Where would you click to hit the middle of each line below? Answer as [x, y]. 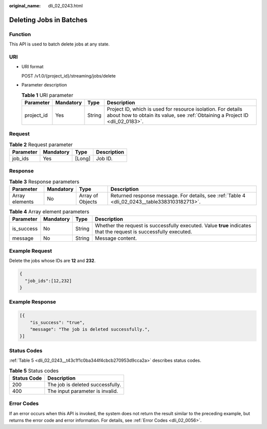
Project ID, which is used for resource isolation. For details [175, 109]
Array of [89, 196]
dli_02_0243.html [66, 6]
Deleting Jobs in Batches [48, 20]
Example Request [30, 251]
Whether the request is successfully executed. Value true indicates [173, 226]
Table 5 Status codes [34, 371]
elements [23, 202]
